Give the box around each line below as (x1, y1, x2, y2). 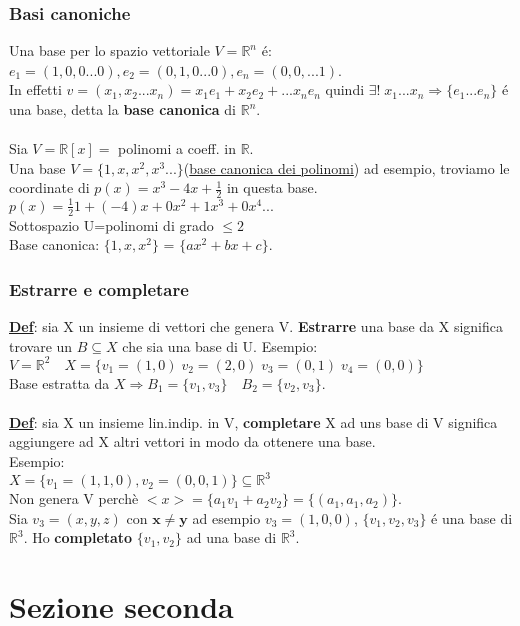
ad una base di (186, 527, 277, 548)
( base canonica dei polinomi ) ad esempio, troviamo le (183, 157, 510, 178)
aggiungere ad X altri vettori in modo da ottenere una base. (9, 431, 376, 452)
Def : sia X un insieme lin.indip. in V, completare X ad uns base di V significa (9, 411, 498, 432)
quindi (325, 79, 365, 100)
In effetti (9, 79, 62, 100)
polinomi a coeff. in (118, 138, 236, 159)
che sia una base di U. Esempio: (122, 335, 318, 356)
